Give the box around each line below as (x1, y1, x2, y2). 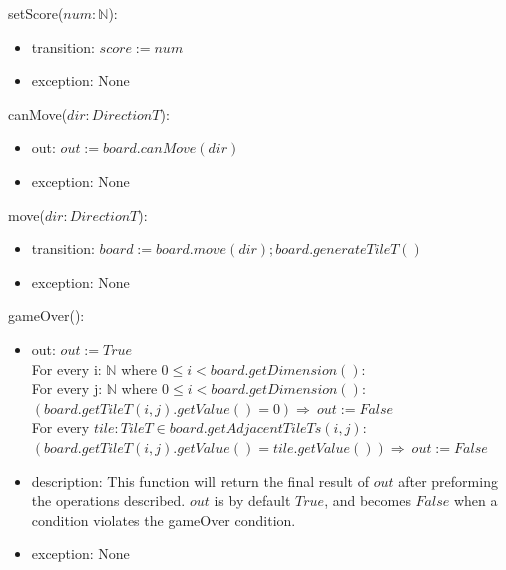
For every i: (31, 358, 102, 379)
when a (453, 490, 498, 511)
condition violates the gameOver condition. (31, 509, 296, 530)
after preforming (398, 470, 498, 491)
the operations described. (31, 490, 186, 511)
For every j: (31, 378, 103, 399)
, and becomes (324, 490, 411, 511)
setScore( (8, 3, 64, 23)
